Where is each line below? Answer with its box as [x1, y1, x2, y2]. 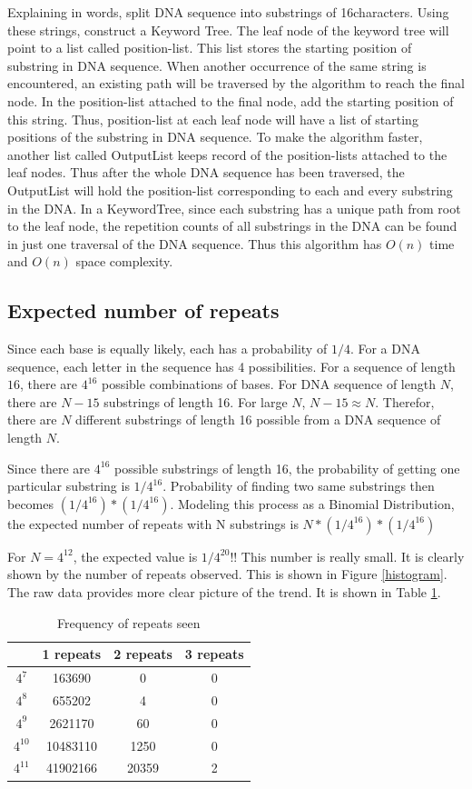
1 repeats [42, 644, 102, 664]
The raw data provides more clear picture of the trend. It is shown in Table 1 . [7, 583, 441, 602]
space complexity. [75, 252, 173, 271]
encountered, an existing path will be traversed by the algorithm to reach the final [7, 74, 465, 93]
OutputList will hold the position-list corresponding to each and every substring [7, 180, 453, 199]
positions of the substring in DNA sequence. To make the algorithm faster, [7, 127, 423, 146]
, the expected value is [73, 546, 198, 565]
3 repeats [184, 644, 244, 664]
